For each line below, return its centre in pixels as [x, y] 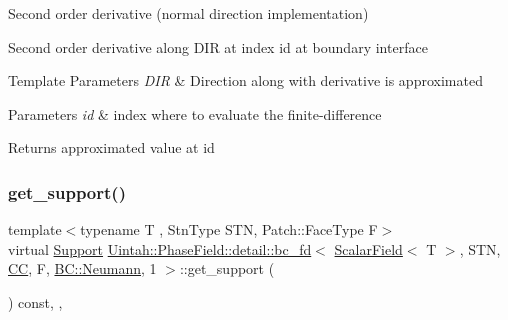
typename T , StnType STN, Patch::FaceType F [229, 229]
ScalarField [368, 248]
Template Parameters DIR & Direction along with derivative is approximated [245, 80]
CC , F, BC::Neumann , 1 [82, 268]
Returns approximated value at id [111, 147]
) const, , [35, 301]
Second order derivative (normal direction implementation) [188, 13]
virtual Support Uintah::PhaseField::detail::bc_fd [160, 248]
